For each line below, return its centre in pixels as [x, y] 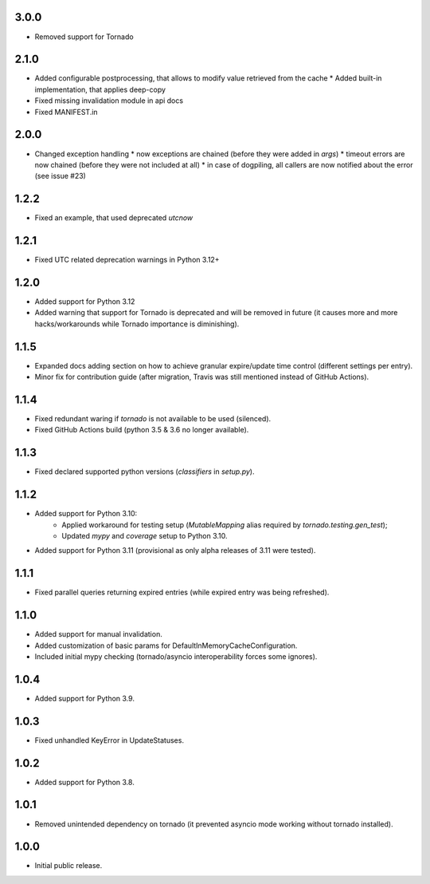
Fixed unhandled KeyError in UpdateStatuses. [109, 740]
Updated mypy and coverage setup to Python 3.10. [145, 535]
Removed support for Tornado [84, 37]
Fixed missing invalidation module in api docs [109, 101]
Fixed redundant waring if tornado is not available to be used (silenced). [153, 418]
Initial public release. [68, 866]
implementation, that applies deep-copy [100, 89]
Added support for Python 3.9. [85, 698]
